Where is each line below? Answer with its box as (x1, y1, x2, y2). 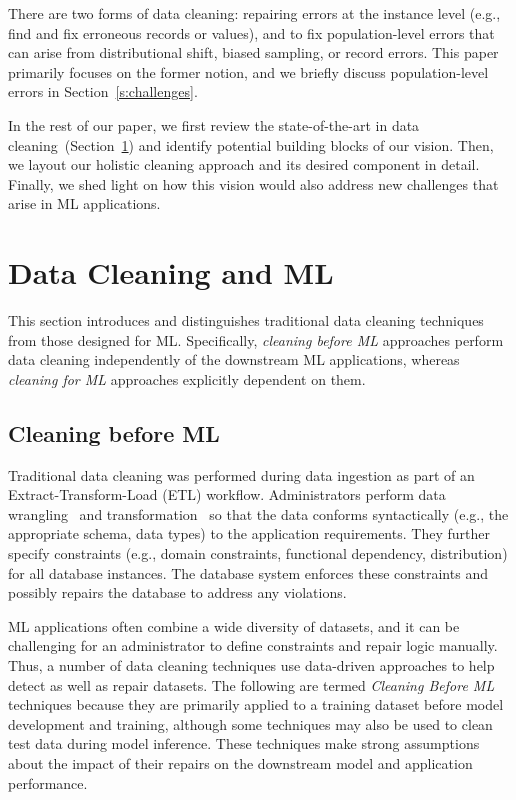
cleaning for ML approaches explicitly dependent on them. (8, 368, 366, 389)
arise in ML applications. (8, 193, 161, 214)
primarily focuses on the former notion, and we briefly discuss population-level (8, 61, 489, 82)
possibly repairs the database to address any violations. (8, 582, 347, 603)
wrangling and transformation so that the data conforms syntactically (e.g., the (8, 503, 509, 524)
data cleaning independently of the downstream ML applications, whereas (8, 349, 460, 370)
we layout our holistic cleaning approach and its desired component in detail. (8, 154, 480, 175)
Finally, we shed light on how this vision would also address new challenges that (8, 173, 499, 194)
